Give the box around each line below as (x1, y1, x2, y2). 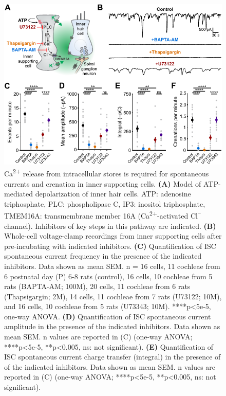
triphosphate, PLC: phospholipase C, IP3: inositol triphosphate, (4, 198, 205, 209)
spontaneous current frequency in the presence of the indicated (4, 250, 202, 261)
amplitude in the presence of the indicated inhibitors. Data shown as (4, 321, 220, 332)
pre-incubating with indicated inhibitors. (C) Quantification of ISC (4, 240, 216, 251)
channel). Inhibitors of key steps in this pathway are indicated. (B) (4, 220, 216, 231)
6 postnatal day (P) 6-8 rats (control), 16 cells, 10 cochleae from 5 (4, 271, 213, 281)
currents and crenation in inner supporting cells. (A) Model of (4, 178, 201, 189)
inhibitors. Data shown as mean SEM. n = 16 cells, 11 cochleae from (4, 260, 220, 271)
